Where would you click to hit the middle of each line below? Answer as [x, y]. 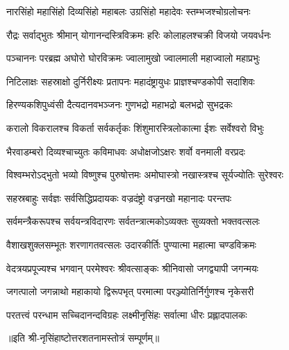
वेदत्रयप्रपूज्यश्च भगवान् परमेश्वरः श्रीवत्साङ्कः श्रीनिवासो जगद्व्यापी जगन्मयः [132, 268]
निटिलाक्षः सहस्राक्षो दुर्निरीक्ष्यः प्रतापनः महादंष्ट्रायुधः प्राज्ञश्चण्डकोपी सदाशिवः [131, 81]
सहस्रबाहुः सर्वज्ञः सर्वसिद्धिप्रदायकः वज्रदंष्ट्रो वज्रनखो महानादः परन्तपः [119, 198]
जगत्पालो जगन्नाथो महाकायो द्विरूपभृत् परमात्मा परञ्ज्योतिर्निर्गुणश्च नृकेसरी [130, 291]
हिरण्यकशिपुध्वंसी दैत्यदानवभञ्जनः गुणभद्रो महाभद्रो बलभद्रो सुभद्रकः [119, 105]
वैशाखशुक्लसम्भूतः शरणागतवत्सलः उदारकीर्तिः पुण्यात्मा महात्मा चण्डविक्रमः [131, 244]
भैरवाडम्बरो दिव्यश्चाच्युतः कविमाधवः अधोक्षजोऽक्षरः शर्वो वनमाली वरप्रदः [126, 151]
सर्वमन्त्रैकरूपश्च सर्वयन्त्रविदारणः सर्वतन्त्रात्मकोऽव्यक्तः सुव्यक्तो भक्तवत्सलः [133, 221]
